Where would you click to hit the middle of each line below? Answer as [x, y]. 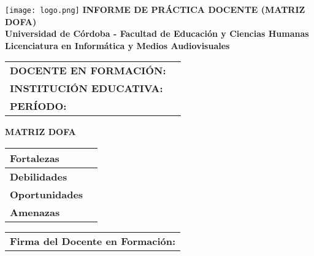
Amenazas [35, 212]
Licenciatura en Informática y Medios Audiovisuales [117, 45]
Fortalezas [35, 158]
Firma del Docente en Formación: [93, 241]
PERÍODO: [38, 106]
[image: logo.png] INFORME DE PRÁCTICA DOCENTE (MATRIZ [155, 9]
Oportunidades [47, 195]
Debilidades [39, 177]
